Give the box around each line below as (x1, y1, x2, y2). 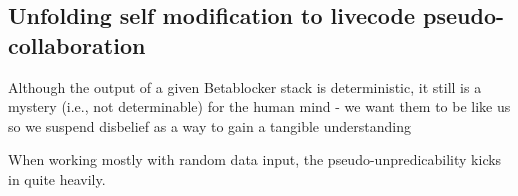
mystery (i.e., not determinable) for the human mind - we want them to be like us (8, 96, 511, 117)
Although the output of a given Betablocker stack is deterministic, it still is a (8, 76, 482, 97)
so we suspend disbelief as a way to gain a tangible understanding (8, 115, 412, 136)
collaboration (8, 29, 146, 60)
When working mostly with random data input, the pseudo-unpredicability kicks (8, 149, 502, 170)
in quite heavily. (8, 168, 106, 189)
